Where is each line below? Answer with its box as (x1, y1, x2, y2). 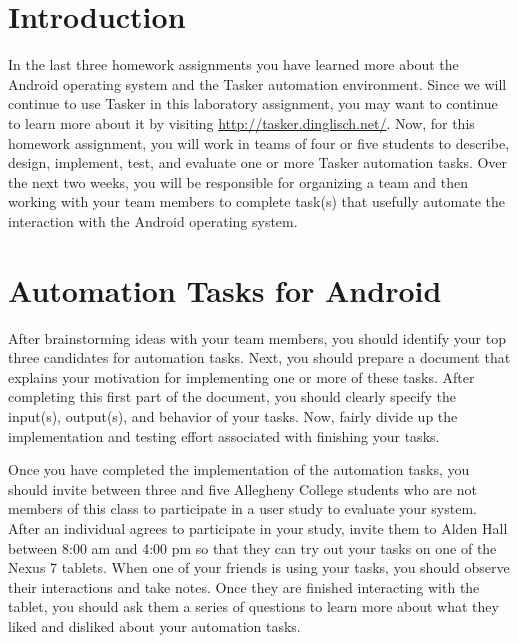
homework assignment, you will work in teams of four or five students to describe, (8, 132, 510, 153)
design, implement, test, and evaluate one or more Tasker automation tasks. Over (8, 152, 508, 173)
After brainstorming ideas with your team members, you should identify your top (8, 327, 506, 348)
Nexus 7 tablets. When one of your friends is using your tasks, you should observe (8, 557, 510, 578)
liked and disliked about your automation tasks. (8, 615, 301, 636)
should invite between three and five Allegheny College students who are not (8, 478, 477, 499)
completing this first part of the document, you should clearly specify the (8, 386, 457, 407)
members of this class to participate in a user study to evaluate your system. (8, 498, 477, 519)
